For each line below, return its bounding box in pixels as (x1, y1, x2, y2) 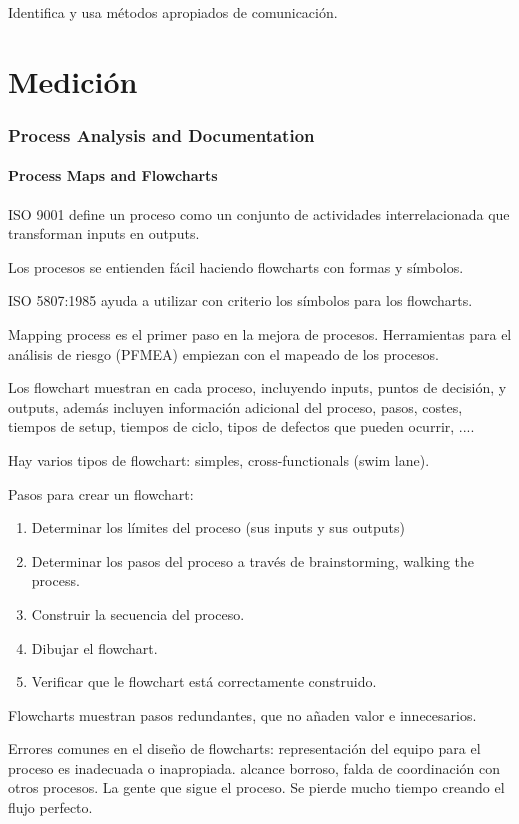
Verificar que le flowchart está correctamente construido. (31, 671, 377, 692)
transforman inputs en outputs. (8, 223, 200, 244)
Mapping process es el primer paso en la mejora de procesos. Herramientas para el (8, 323, 512, 344)
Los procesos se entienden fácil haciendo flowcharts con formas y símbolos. (8, 256, 464, 277)
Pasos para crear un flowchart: (8, 483, 194, 504)
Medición (8, 60, 138, 101)
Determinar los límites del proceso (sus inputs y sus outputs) (31, 517, 405, 538)
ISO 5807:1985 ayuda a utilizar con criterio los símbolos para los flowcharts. (8, 290, 473, 311)
